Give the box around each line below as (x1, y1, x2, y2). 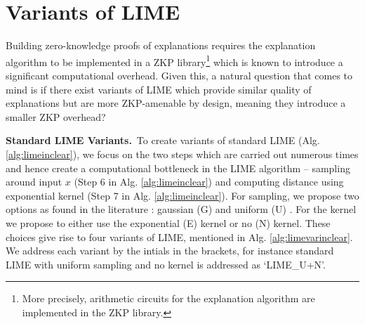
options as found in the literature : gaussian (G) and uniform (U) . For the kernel (6, 202, 357, 216)
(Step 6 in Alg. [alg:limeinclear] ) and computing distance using (74, 174, 344, 189)
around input (6, 174, 62, 189)
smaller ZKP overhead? (6, 109, 106, 124)
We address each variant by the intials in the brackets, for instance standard (6, 243, 334, 258)
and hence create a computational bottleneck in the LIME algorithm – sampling (6, 160, 350, 175)
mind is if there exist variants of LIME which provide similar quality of (6, 82, 312, 96)
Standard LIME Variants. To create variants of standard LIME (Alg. (6, 133, 320, 148)
